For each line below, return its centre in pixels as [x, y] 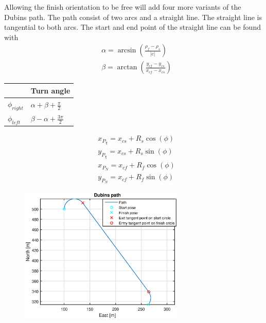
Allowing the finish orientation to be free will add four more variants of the [123, 7]
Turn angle [50, 90]
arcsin [127, 51]
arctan [127, 68]
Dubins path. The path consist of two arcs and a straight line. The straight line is [133, 17]
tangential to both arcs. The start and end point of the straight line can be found [132, 27]
